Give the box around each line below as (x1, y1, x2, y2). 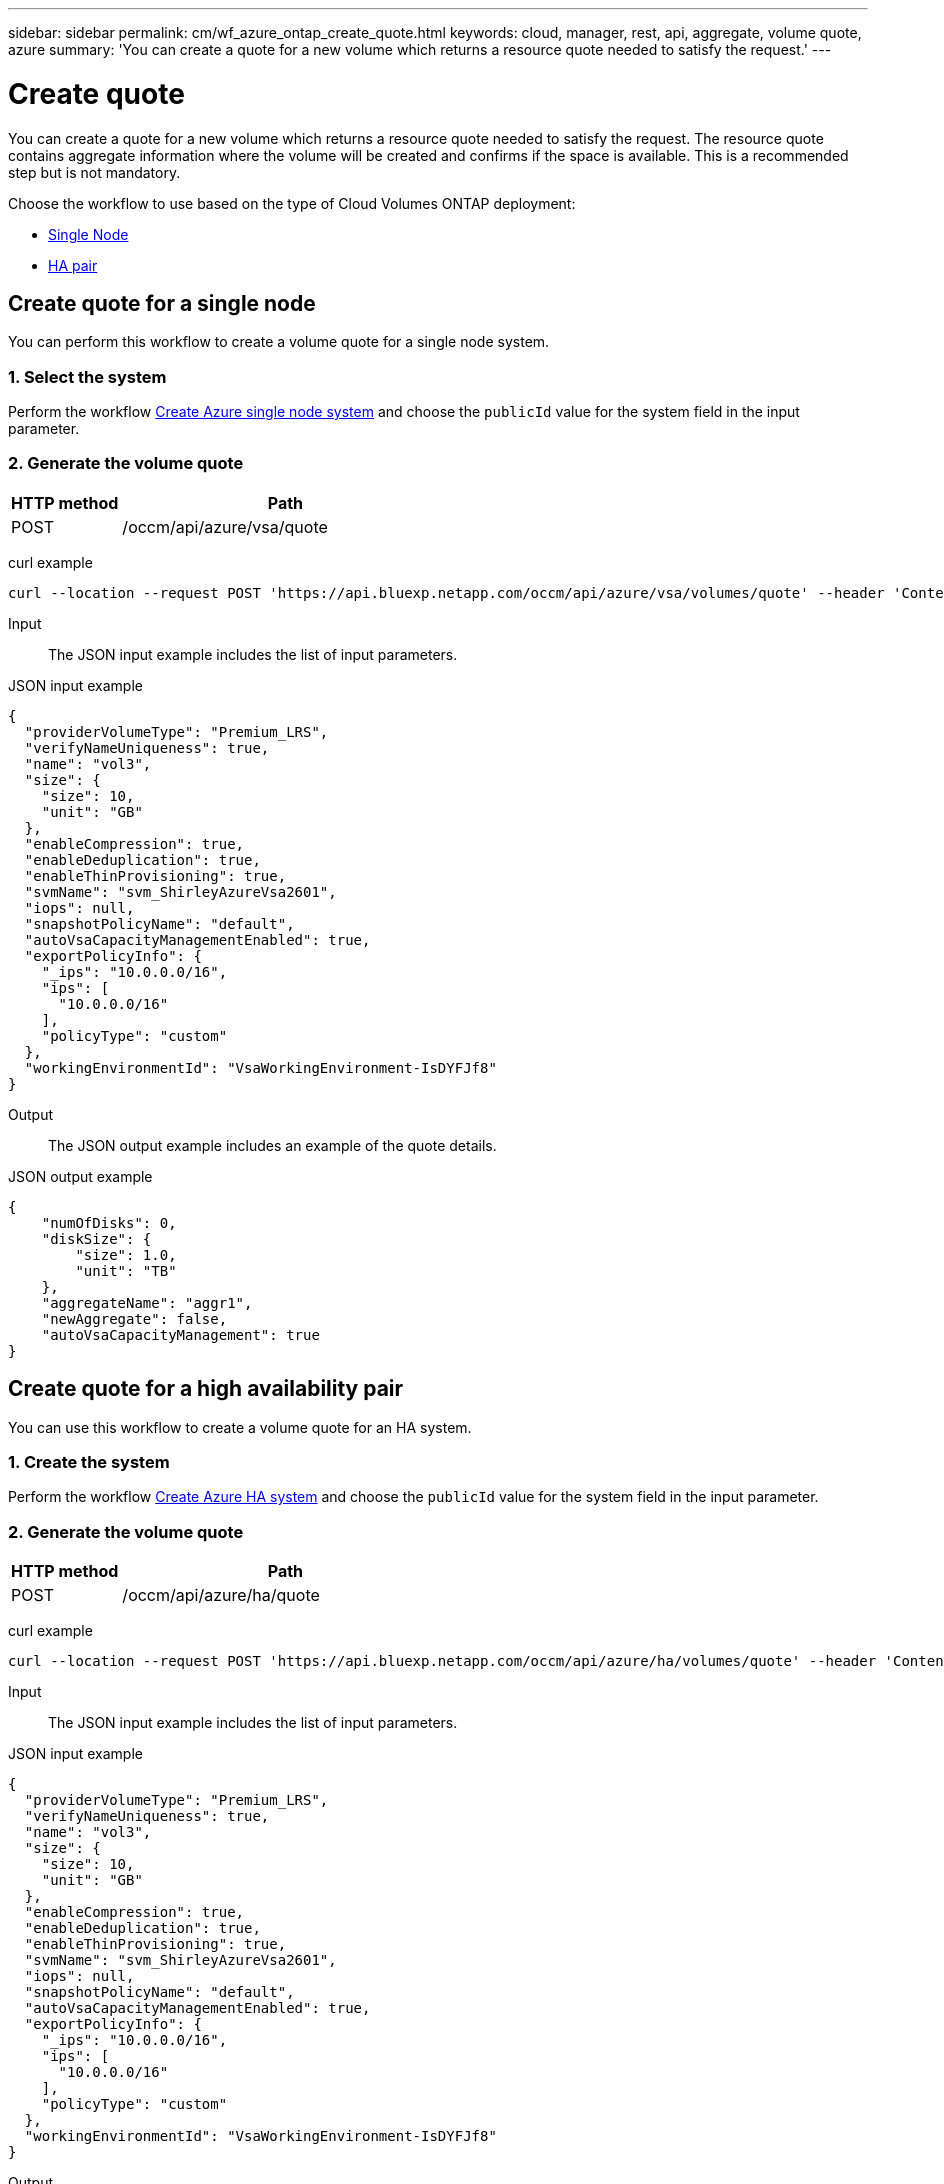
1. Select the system (8, 366, 167, 387)
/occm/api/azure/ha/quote (122, 1585, 320, 1606)
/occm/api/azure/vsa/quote (122, 516, 328, 537)
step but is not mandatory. (8, 163, 181, 181)
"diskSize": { (41, 1230, 152, 1247)
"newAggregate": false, (41, 1310, 228, 1327)
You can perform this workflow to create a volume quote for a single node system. (8, 333, 550, 351)
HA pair (48, 256, 98, 274)
